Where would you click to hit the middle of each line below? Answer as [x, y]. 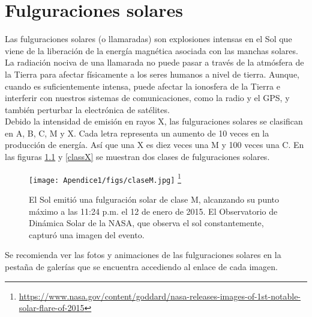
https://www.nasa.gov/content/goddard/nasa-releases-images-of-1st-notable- [160, 296]
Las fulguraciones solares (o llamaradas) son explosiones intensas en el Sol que [148, 39]
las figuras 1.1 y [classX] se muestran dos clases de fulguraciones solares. [137, 157]
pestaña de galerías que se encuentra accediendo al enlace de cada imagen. [141, 266]
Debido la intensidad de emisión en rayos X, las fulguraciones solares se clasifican [154, 121]
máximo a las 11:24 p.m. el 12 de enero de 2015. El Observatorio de [153, 211]
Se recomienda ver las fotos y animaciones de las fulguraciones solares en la [143, 255]
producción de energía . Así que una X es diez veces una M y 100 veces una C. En [154, 145]
